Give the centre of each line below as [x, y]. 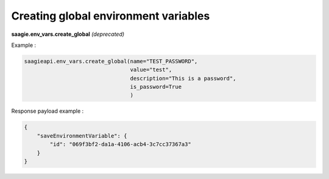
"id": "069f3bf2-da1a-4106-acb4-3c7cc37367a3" [120, 144]
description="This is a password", [183, 78]
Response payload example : [48, 111]
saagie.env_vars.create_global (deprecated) [68, 34]
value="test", [151, 70]
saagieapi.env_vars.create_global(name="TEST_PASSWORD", [111, 61]
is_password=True [156, 87]
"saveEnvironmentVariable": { [82, 136]
